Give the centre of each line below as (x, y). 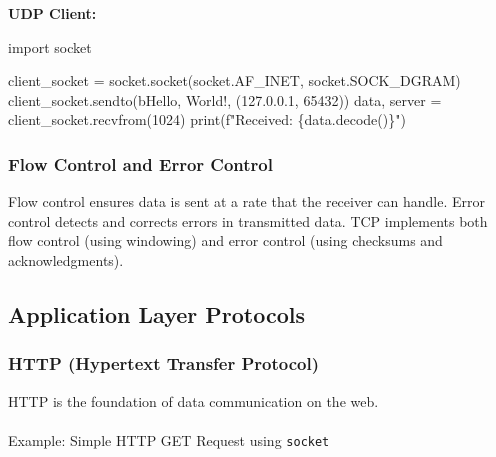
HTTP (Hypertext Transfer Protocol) (164, 363)
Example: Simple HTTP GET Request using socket (169, 439)
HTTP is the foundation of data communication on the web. (193, 400)
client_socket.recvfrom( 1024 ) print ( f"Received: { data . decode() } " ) (207, 119)
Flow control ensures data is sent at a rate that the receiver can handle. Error (246, 201)
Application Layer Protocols (157, 313)
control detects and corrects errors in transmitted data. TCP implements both (248, 220)
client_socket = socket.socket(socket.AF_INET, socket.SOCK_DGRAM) (234, 80)
